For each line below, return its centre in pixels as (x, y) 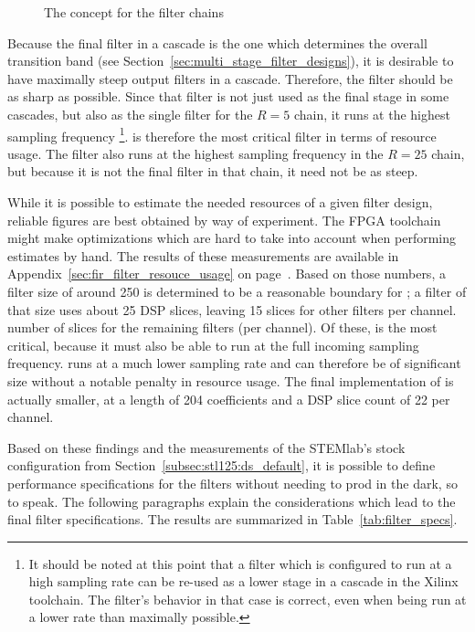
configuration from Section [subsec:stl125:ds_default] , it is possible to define (222, 465)
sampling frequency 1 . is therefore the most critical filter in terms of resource (222, 134)
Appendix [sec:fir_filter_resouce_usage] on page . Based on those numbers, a (227, 274)
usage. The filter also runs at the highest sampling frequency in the (195, 153)
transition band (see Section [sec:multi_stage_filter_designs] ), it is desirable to (231, 61)
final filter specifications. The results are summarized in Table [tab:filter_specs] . (232, 519)
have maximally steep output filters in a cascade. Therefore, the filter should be (230, 78)
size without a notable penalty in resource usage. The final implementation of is (231, 380)
